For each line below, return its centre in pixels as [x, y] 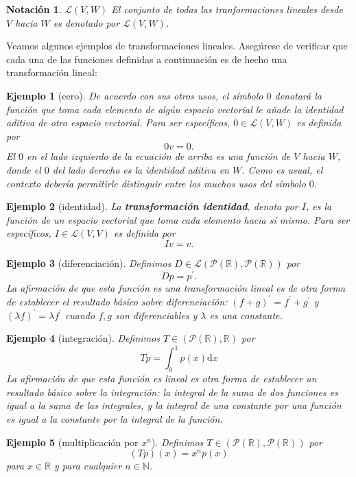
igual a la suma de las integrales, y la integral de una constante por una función [174, 405]
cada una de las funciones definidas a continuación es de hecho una [147, 59]
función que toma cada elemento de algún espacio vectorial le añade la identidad [175, 109]
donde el [24, 169]
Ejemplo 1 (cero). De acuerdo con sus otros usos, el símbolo [135, 95]
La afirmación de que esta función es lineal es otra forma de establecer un [162, 379]
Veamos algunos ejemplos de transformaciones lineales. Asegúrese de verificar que [177, 46]
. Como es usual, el [282, 169]
